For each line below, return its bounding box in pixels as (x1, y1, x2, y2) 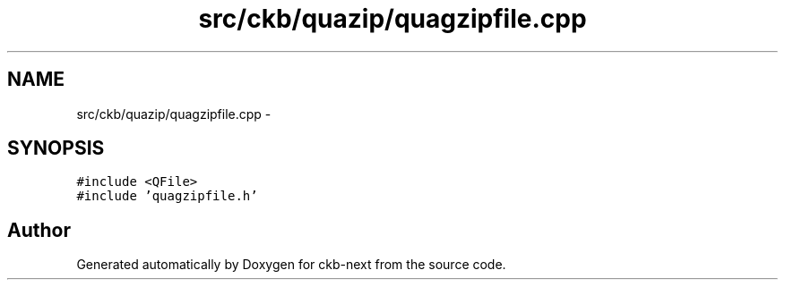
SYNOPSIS (7, 137, 105, 160)
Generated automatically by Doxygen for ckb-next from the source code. (76, 257, 506, 273)
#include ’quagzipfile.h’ (76, 189, 258, 204)
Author (7, 218, 71, 241)
